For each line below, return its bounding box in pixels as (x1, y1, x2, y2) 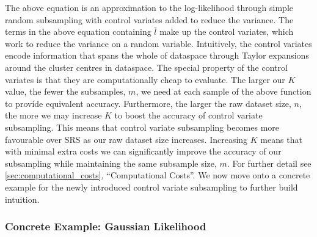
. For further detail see (227, 156, 312, 169)
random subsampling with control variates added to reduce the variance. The (5, 13, 294, 26)
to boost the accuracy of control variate (114, 109, 263, 122)
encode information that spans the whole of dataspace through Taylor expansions (5, 49, 309, 62)
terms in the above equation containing (5, 25, 151, 38)
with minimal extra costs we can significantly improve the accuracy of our (5, 145, 282, 158)
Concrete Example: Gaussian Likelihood (5, 219, 206, 234)
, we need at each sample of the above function (136, 85, 312, 98)
